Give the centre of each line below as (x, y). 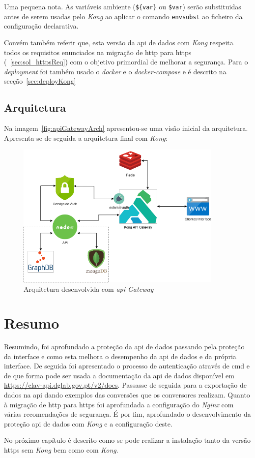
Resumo (32, 323)
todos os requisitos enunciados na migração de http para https (98, 52)
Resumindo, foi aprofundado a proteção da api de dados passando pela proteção (124, 347)
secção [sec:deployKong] (40, 81)
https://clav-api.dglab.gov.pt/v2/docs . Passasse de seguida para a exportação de (125, 385)
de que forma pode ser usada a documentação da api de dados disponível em (119, 375)
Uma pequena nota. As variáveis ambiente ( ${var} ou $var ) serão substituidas (123, 6)
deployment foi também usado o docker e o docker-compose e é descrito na (115, 71)
